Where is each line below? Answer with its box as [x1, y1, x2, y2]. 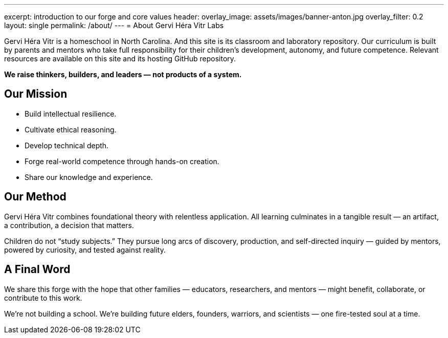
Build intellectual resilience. [25, 109, 117, 118]
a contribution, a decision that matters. [4, 220, 134, 230]
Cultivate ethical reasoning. [25, 125, 117, 134]
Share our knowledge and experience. [25, 172, 153, 182]
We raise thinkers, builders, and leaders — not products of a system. [4, 70, 242, 79]
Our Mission [4, 87, 68, 101]
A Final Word [4, 263, 71, 276]
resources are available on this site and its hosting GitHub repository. [4, 54, 236, 63]
